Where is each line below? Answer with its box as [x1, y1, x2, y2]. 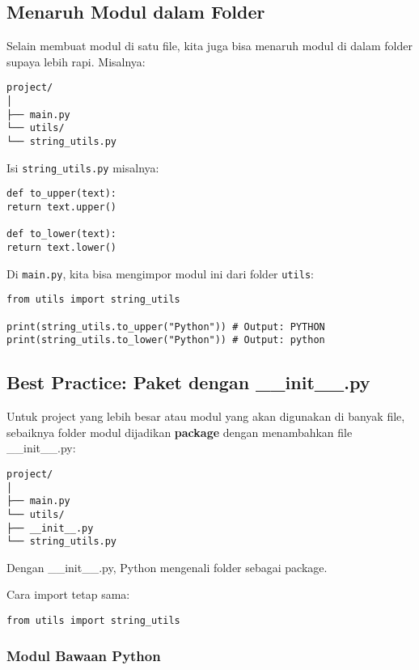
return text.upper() [6, 201, 117, 213]
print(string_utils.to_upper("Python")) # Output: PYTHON [6, 320, 325, 333]
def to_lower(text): [6, 228, 117, 240]
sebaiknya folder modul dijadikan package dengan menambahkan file [6, 423, 353, 440]
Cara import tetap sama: [6, 586, 130, 603]
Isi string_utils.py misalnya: [6, 159, 159, 176]
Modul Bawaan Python [6, 645, 161, 665]
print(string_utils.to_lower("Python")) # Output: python [6, 334, 325, 346]
